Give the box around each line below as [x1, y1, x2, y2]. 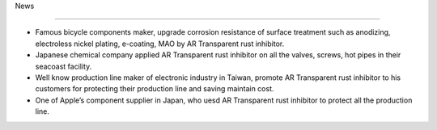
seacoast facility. [35, 61, 92, 71]
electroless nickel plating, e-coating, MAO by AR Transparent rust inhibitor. [35, 39, 285, 48]
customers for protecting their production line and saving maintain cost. [35, 84, 274, 94]
